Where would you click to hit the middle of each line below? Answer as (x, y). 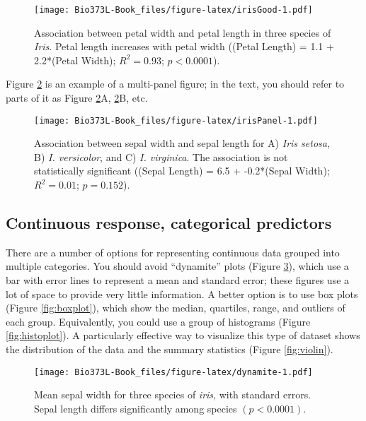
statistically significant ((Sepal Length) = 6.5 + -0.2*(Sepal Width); (182, 171)
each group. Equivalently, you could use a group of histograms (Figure (158, 321)
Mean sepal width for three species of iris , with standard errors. (173, 395)
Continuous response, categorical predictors (169, 223)
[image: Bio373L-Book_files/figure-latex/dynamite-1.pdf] (173, 372)
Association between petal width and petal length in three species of (183, 32)
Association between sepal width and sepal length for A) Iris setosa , (182, 143)
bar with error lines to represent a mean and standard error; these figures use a (178, 280)
